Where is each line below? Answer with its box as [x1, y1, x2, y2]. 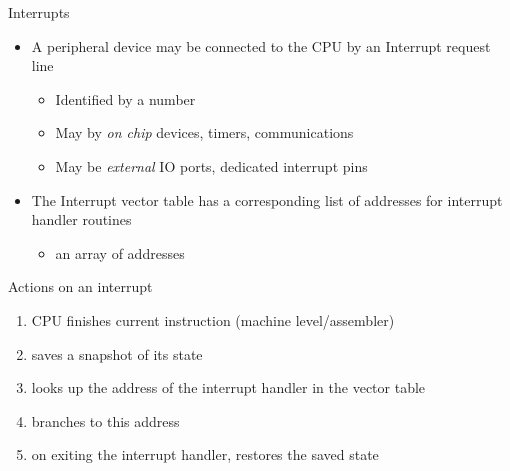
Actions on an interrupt [8, 276, 153, 297]
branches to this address [31, 410, 180, 431]
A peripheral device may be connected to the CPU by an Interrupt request [31, 35, 491, 56]
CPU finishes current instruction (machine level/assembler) [31, 309, 395, 330]
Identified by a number [55, 88, 196, 109]
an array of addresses [55, 242, 185, 263]
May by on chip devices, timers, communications [55, 122, 354, 143]
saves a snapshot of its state [31, 343, 203, 364]
